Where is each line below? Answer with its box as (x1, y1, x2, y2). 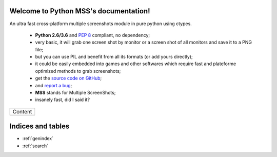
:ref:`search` (22, 143, 49, 149)
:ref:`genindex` (22, 135, 54, 142)
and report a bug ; (35, 82, 72, 88)
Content (12, 108, 32, 115)
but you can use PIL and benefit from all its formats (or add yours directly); (35, 54, 193, 60)
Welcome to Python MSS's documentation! (9, 7, 150, 15)
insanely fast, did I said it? (35, 96, 90, 103)
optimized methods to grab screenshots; (35, 68, 121, 74)
